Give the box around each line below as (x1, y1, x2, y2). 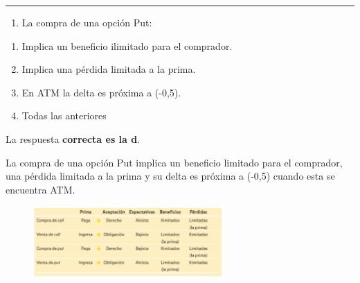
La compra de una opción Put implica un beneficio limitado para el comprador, (6, 155, 343, 169)
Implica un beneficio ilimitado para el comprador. (21, 38, 233, 53)
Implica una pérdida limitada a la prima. (21, 62, 196, 76)
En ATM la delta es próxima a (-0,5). (21, 85, 181, 99)
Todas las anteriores (21, 108, 107, 123)
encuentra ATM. (6, 182, 75, 196)
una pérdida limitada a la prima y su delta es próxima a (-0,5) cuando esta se (6, 169, 335, 183)
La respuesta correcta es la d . (6, 131, 141, 146)
